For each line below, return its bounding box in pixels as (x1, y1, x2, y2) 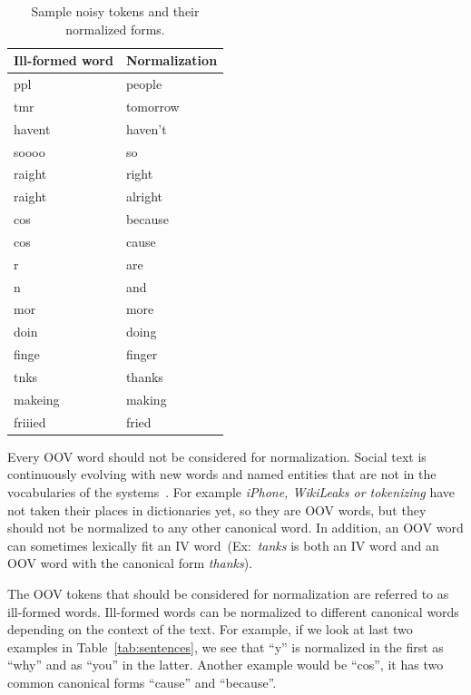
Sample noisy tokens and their (31, 2, 200, 20)
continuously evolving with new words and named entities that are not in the (7, 465, 437, 484)
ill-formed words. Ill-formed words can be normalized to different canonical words (7, 602, 459, 621)
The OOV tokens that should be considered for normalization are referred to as (7, 583, 449, 602)
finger (125, 345, 158, 364)
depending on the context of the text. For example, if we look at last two (7, 620, 413, 639)
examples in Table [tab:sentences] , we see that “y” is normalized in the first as (7, 637, 444, 656)
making (125, 389, 167, 408)
